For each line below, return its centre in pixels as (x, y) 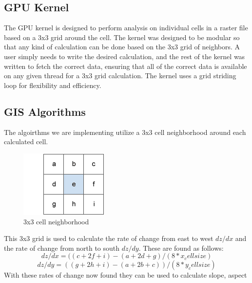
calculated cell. (26, 141)
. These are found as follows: (181, 248)
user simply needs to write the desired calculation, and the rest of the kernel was (125, 56)
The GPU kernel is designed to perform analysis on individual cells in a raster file (126, 28)
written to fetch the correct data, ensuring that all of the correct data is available (126, 66)
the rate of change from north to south (62, 248)
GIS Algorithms (45, 111)
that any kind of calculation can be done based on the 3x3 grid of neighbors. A (122, 47)
